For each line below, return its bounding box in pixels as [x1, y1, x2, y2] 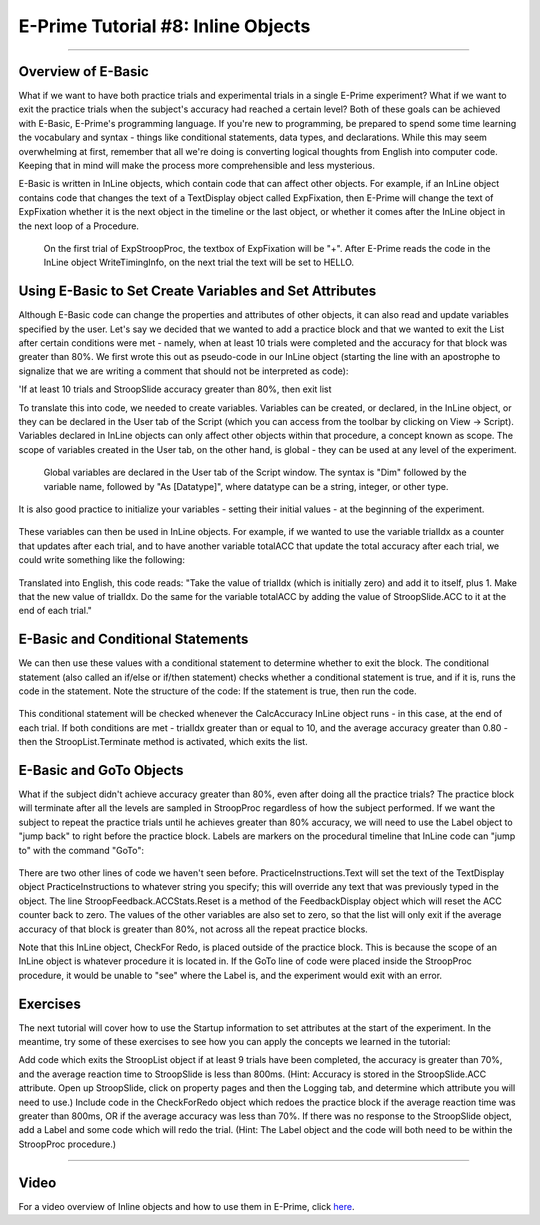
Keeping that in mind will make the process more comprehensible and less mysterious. [18, 160, 375, 172]
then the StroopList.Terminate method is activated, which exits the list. [18, 736, 309, 748]
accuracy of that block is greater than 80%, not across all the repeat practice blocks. [18, 923, 369, 935]
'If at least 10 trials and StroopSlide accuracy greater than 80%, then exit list [18, 383, 332, 395]
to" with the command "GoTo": [18, 844, 145, 856]
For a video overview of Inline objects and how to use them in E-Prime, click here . [18, 1200, 355, 1212]
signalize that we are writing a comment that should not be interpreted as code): [18, 365, 349, 377]
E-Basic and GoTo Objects [18, 761, 184, 779]
